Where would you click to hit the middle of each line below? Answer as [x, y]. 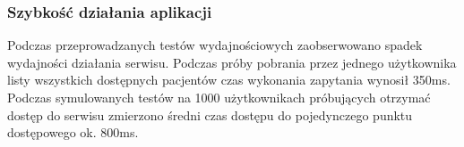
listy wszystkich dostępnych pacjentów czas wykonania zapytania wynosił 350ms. [229, 80]
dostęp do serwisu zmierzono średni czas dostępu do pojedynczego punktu [210, 114]
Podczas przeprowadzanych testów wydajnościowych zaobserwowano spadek [215, 45]
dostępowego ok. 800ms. [73, 132]
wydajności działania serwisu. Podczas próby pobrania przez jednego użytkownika [232, 62]
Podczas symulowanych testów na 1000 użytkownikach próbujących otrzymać [219, 97]
